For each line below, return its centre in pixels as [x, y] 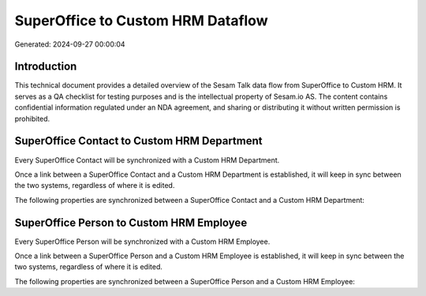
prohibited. [32, 118]
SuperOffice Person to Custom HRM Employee [131, 222]
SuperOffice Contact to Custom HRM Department [138, 141]
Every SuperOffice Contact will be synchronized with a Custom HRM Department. [147, 160]
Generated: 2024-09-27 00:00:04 [70, 44]
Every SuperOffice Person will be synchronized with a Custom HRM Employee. [142, 242]
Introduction [46, 67]
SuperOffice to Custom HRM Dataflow [141, 21]
